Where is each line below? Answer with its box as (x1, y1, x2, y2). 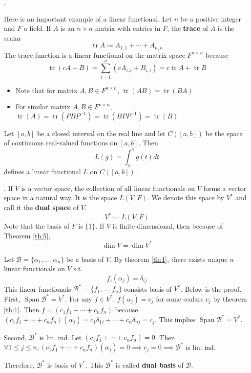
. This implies (155, 314, 196, 324)
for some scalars (156, 293, 204, 303)
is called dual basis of (115, 359, 184, 370)
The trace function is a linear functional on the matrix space (4, 49, 185, 60)
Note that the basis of (4, 221, 69, 231)
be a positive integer (180, 13, 242, 23)
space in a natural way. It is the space (4, 192, 117, 203)
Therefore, (4, 359, 35, 370)
